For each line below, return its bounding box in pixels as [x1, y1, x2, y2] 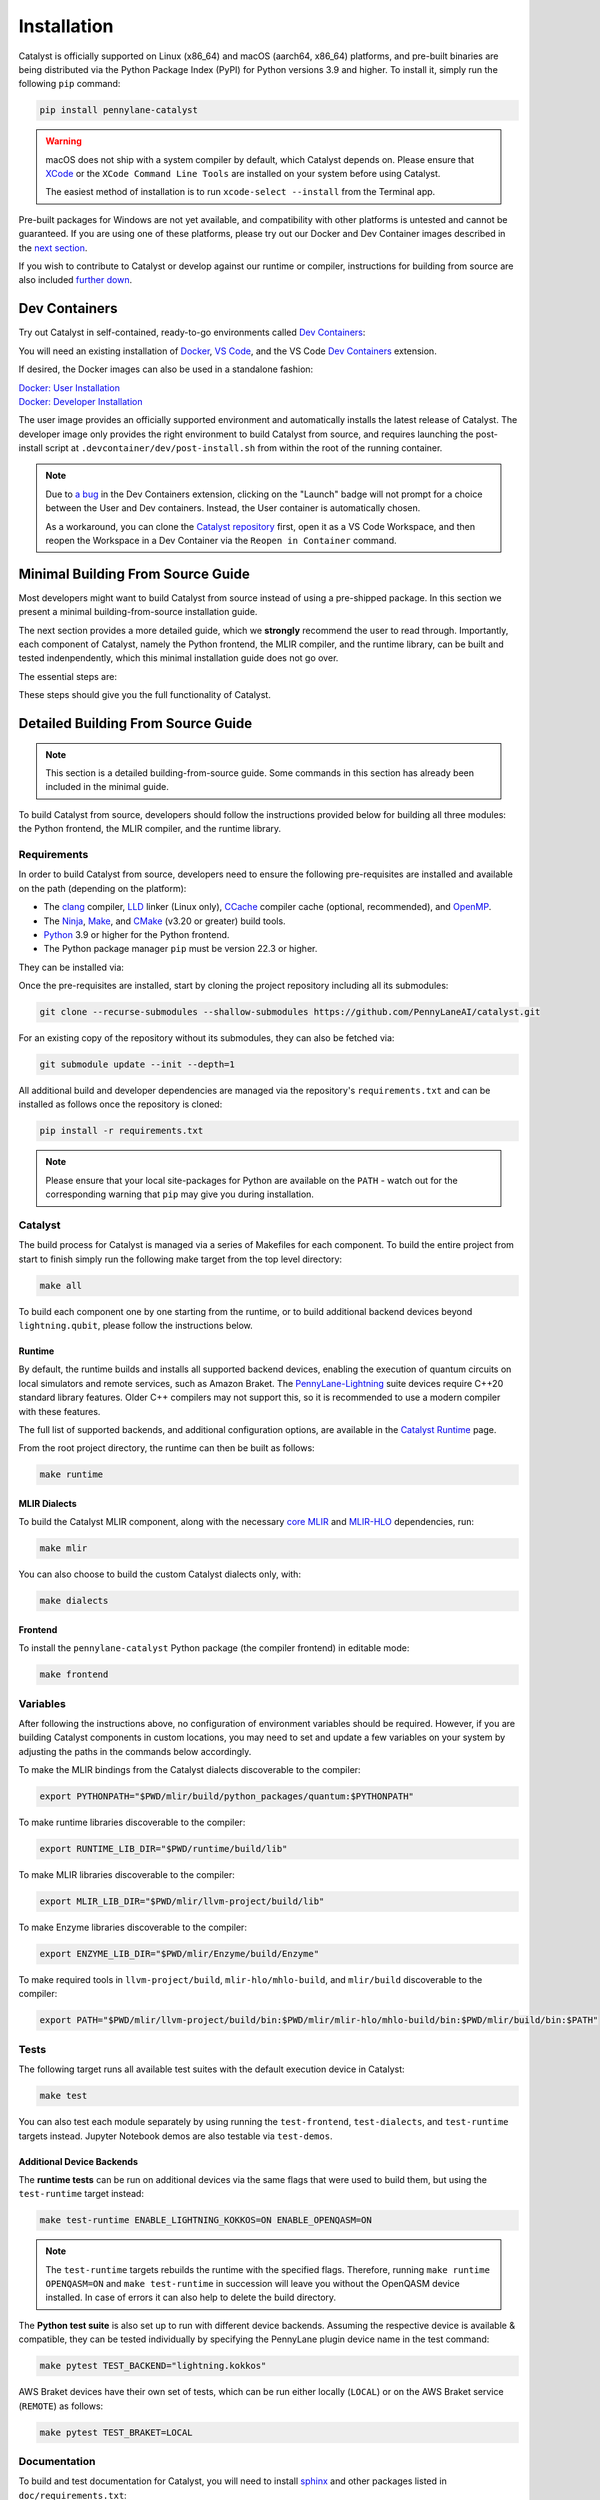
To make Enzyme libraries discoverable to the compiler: [18, 1921, 247, 1934]
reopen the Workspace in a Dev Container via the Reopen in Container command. [45, 535, 397, 547]
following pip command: [18, 78, 121, 90]
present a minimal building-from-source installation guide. [18, 606, 258, 618]
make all [39, 1280, 83, 1291]
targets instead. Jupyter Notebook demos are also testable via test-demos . [18, 2130, 333, 2142]
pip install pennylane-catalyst [39, 105, 199, 116]
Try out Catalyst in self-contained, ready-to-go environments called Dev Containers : [18, 326, 366, 339]
